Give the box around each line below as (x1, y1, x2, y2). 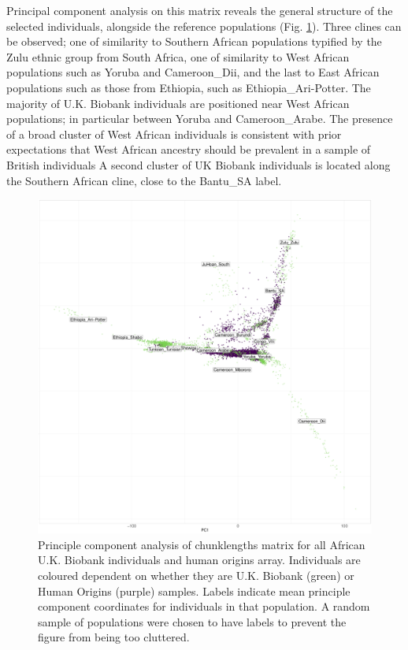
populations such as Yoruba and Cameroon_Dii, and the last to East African (6, 64, 380, 80)
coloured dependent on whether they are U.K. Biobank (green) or (38, 566, 354, 583)
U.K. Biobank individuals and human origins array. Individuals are (38, 552, 361, 568)
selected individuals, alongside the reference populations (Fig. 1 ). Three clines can (6, 17, 402, 34)
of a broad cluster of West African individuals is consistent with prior (6, 125, 342, 142)
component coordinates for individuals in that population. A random (38, 598, 370, 615)
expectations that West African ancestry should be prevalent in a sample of (6, 141, 371, 158)
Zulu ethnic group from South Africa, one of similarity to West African (6, 48, 350, 65)
